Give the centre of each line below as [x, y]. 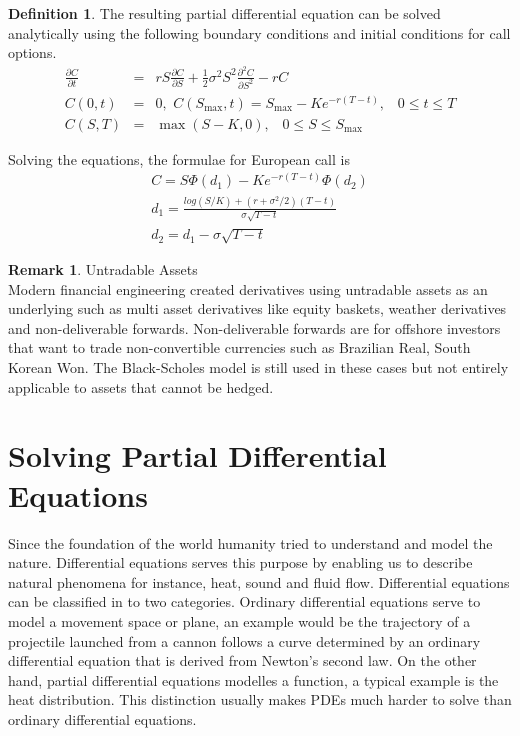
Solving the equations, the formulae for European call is [179, 158]
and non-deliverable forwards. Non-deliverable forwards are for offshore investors [254, 327]
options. [32, 52]
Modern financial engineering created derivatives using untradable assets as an [248, 288]
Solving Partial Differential [197, 455]
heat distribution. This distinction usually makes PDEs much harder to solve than [260, 699]
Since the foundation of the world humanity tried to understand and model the [250, 542]
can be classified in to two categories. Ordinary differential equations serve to [244, 601]
